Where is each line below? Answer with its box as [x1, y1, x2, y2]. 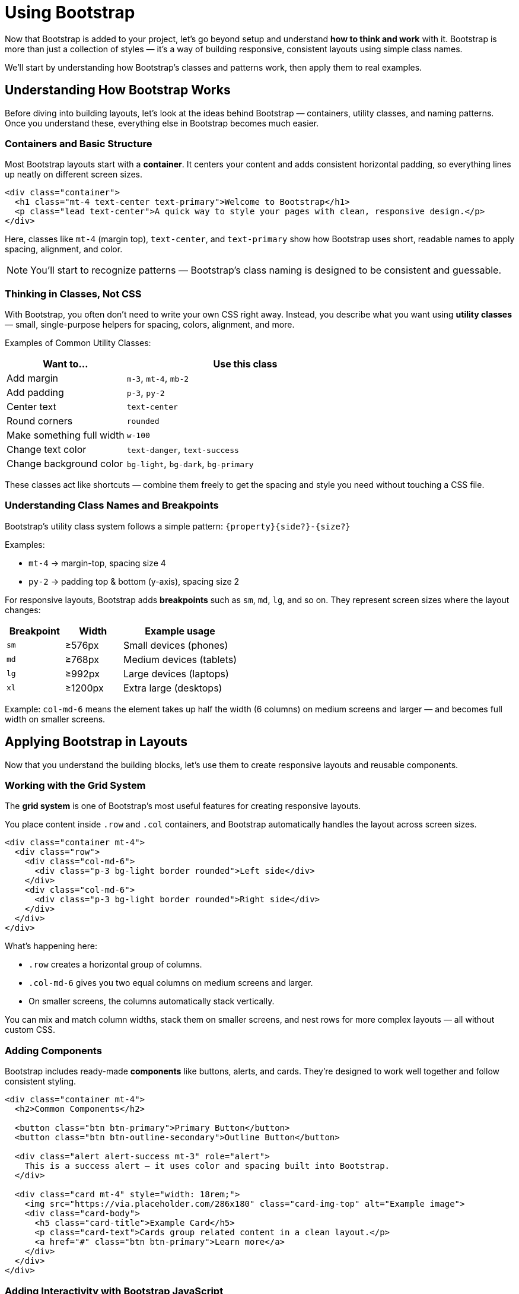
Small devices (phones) [123, 639, 228, 651]
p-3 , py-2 [126, 386, 165, 399]
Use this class [213, 358, 278, 370]
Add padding [7, 386, 64, 399]
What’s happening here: [5, 941, 97, 952]
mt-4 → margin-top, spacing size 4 [28, 557, 166, 568]
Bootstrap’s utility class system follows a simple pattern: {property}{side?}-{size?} [5, 521, 351, 531]
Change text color [7, 443, 87, 456]
